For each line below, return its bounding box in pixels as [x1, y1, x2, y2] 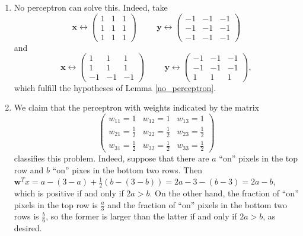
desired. [14, 222, 42, 234]
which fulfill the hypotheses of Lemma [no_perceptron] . [14, 81, 216, 93]
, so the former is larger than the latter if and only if [46, 210, 237, 222]
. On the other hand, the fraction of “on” [149, 187, 299, 199]
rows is [14, 210, 39, 222]
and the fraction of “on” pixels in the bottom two [107, 198, 287, 211]
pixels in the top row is [14, 198, 98, 211]
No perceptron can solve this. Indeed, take [14, 1, 168, 13]
